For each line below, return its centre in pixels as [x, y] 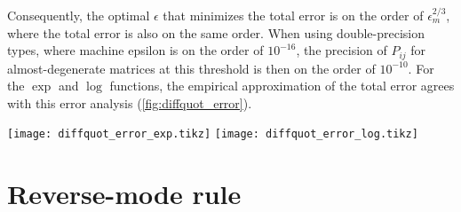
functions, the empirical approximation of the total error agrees [282, 86]
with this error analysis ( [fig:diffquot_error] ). [130, 102]
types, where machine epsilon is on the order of [135, 50]
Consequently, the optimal [79, 15]
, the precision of [342, 50]
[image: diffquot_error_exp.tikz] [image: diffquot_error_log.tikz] [213, 134]
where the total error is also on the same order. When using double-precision [216, 32]
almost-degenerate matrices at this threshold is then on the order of [191, 68]
